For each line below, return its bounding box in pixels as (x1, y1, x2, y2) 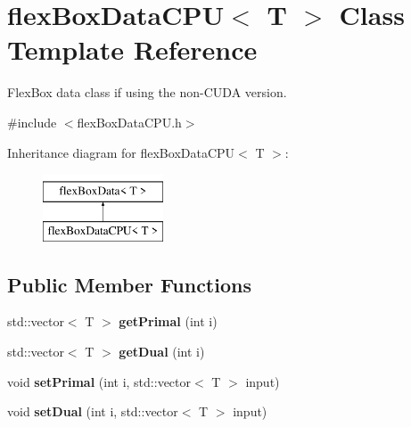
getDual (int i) (119, 342, 205, 361)
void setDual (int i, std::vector (7, 402, 178, 421)
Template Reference (7, 31, 258, 68)
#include (7, 112, 57, 131)
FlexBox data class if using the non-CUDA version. (7, 83, 287, 102)
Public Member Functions (7, 270, 251, 298)
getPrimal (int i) (119, 312, 218, 331)
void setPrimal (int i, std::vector (7, 372, 191, 390)
